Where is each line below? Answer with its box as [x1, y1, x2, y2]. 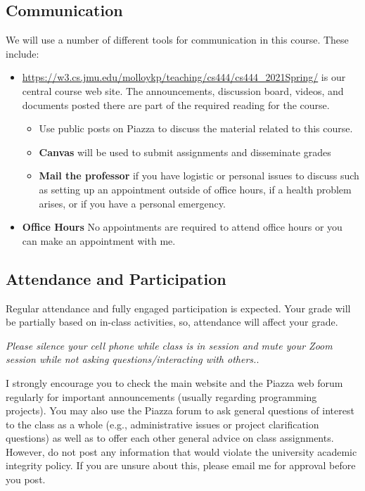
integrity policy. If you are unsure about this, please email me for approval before [6, 458, 356, 473]
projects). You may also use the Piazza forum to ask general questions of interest [6, 403, 354, 418]
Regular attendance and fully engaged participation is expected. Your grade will [6, 300, 351, 315]
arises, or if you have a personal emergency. [39, 196, 226, 210]
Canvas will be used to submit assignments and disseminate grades [39, 144, 331, 159]
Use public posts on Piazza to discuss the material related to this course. [39, 121, 353, 136]
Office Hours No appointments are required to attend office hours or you [22, 219, 342, 234]
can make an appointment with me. [22, 233, 176, 248]
